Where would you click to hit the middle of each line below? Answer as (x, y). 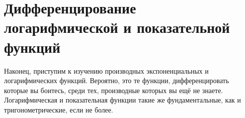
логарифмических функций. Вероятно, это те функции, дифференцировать (117, 80)
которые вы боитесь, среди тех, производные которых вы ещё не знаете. (114, 90)
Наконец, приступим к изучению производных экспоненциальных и (106, 70)
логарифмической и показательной (117, 27)
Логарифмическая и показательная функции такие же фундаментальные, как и (122, 100)
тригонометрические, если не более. (59, 109)
